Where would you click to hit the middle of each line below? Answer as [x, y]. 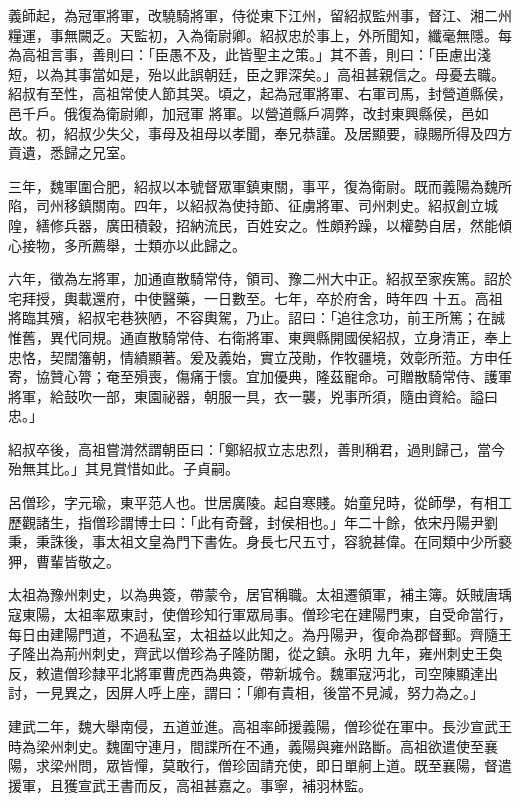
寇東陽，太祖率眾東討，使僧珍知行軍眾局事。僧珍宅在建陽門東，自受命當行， [260, 614]
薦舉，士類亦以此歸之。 [168, 244]
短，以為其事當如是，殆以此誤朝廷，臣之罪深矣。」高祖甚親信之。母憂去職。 [256, 73]
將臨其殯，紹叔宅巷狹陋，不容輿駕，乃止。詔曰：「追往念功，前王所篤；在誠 [256, 317]
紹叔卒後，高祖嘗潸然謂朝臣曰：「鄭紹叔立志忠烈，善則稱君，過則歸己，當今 [256, 448]
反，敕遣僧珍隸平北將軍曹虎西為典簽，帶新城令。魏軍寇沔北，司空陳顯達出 [253, 672]
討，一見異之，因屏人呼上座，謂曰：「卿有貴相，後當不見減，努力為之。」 [246, 692]
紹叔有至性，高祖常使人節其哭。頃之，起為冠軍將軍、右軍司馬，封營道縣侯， [260, 93]
